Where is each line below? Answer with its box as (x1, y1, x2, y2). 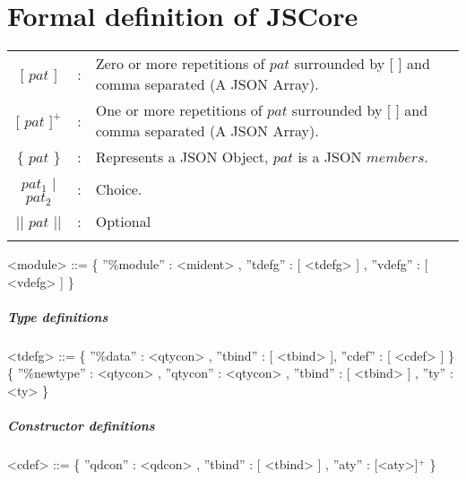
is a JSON (298, 146, 362, 168)
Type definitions (7, 307, 108, 326)
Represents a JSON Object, (95, 146, 269, 168)
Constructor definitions (7, 416, 155, 435)
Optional (95, 211, 151, 232)
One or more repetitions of (95, 100, 263, 121)
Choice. (95, 179, 142, 200)
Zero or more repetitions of (95, 53, 265, 74)
